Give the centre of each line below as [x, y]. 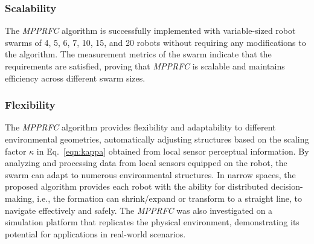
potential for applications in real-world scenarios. [95, 233]
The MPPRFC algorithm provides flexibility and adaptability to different [140, 127]
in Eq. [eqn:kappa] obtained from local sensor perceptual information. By [173, 151]
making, [20, 198]
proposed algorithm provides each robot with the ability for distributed [137, 186]
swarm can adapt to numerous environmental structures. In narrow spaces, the [150, 174]
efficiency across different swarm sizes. [75, 78]
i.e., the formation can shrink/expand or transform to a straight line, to [170, 198]
